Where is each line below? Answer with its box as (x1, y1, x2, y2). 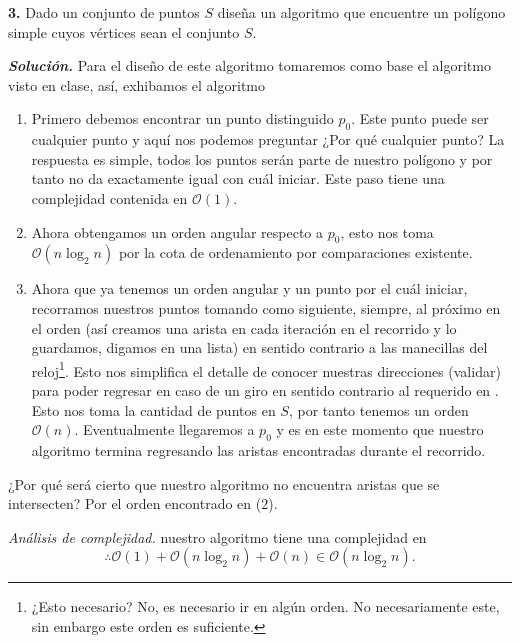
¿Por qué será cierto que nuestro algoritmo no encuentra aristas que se (8, 473, 440, 494)
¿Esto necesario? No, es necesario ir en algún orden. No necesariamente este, (31, 596, 500, 617)
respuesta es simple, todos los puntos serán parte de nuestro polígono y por (31, 148, 493, 169)
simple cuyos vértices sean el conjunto (8, 21, 240, 42)
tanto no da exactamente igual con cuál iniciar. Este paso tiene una (31, 168, 445, 189)
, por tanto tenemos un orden (288, 399, 469, 420)
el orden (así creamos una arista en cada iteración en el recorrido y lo (31, 317, 457, 338)
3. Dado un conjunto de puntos (8, 2, 200, 22)
